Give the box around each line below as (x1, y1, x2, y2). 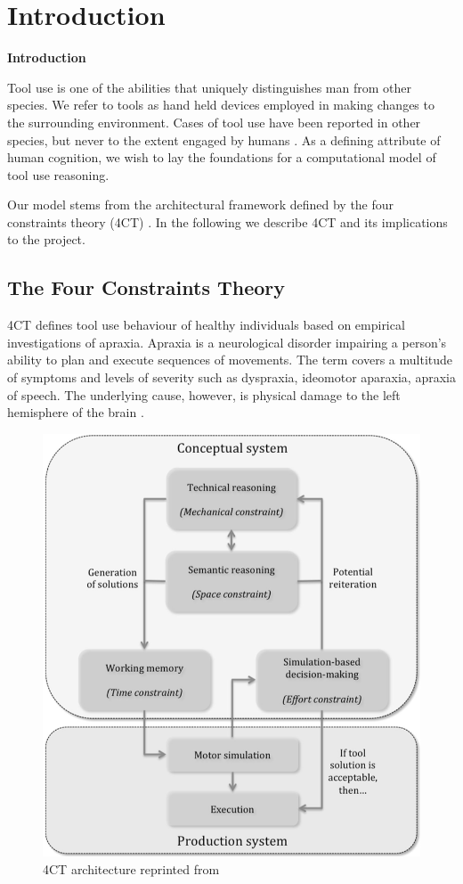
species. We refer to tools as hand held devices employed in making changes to (7, 95, 435, 114)
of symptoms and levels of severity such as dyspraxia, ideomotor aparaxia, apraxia (7, 368, 456, 387)
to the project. (7, 230, 85, 249)
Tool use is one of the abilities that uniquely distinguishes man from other (7, 78, 412, 96)
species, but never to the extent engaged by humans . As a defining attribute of (7, 130, 441, 149)
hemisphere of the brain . (7, 403, 144, 422)
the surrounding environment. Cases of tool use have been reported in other (7, 112, 421, 131)
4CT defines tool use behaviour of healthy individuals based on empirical (7, 315, 405, 334)
